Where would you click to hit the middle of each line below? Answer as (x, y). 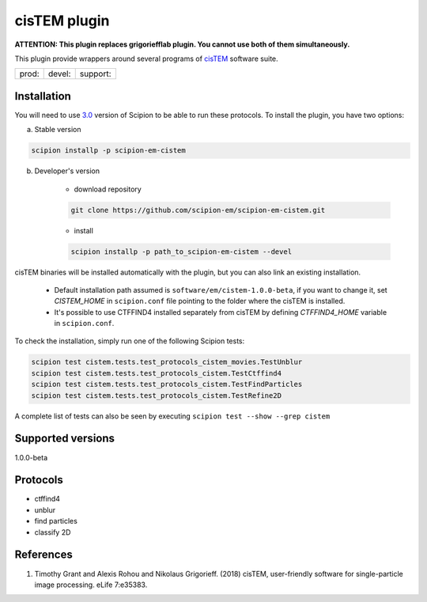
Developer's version (67, 171)
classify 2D (53, 532)
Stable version (58, 130)
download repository (108, 189)
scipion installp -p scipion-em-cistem (108, 151)
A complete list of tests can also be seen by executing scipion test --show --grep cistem (172, 416)
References (43, 555)
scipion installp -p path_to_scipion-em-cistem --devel (181, 252)
